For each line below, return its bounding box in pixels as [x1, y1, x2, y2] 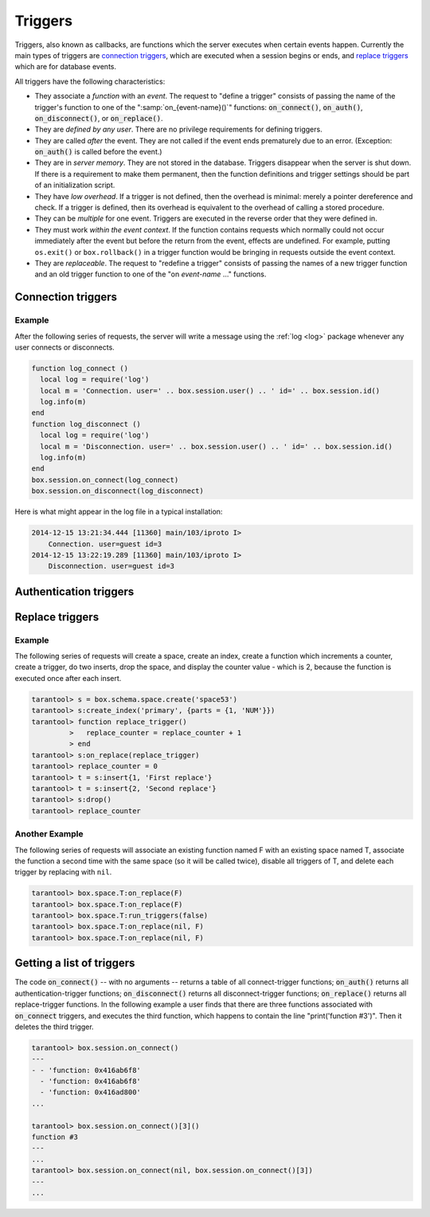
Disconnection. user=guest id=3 [48, 562, 175, 571]
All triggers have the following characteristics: [14, 76, 166, 86]
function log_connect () [31, 363, 129, 373]
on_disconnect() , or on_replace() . [34, 113, 163, 123]
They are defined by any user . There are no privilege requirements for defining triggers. [34, 124, 322, 135]
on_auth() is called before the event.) [34, 147, 162, 157]
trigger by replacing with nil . [14, 867, 112, 877]
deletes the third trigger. [14, 1022, 95, 1031]
